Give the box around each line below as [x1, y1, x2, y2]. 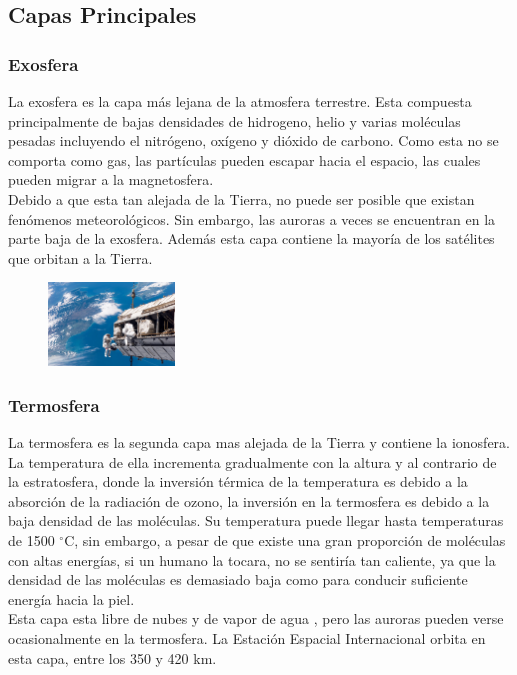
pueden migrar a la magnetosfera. [8, 169, 214, 190]
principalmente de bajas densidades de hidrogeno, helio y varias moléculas [8, 110, 461, 131]
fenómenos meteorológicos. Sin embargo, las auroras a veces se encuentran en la [8, 208, 496, 229]
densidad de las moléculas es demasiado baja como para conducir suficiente [8, 569, 468, 590]
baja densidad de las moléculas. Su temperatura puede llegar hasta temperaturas [8, 510, 504, 531]
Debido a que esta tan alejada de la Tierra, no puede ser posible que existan [8, 188, 475, 209]
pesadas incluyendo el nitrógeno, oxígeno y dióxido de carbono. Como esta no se [8, 130, 499, 151]
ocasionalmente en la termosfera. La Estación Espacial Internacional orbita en [8, 628, 486, 648]
